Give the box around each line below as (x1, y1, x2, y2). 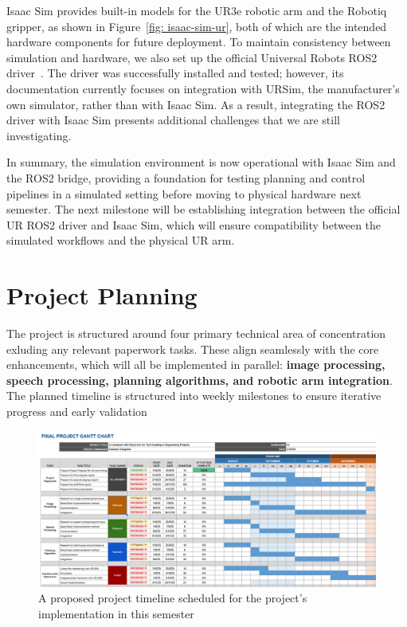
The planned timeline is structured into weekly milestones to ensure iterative (6, 387, 382, 404)
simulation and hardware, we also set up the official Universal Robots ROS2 (6, 49, 378, 65)
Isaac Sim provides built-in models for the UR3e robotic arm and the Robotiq (6, 2, 387, 18)
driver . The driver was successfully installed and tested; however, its (6, 65, 344, 81)
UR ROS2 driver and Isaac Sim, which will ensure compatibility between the (6, 216, 382, 233)
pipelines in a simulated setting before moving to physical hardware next (6, 185, 362, 202)
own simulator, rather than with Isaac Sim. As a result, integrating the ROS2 (6, 96, 385, 112)
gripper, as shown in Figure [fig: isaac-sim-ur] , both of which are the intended (6, 18, 387, 34)
